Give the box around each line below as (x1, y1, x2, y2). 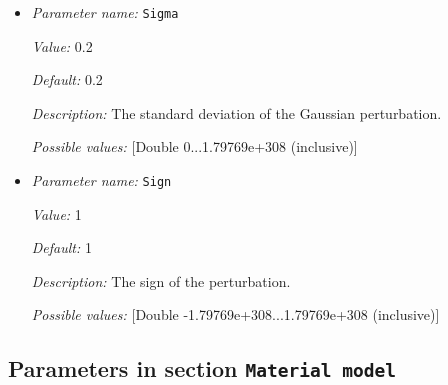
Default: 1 (31, 237, 92, 258)
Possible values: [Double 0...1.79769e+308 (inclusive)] (31, 136, 358, 157)
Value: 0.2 (31, 35, 93, 56)
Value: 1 (31, 203, 82, 224)
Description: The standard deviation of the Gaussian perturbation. (31, 102, 442, 123)
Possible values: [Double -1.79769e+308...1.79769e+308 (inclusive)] (31, 304, 440, 325)
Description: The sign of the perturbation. (31, 270, 291, 291)
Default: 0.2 (31, 69, 103, 90)
